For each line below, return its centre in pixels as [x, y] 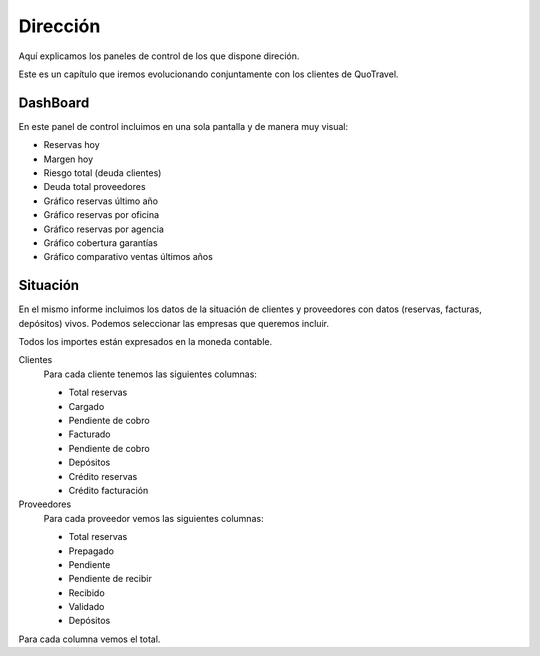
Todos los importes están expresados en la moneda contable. [145, 342]
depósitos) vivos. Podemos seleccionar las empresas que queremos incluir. [174, 323]
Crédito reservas [103, 476]
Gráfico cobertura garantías [101, 242]
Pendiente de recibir [110, 579]
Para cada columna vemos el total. [89, 639]
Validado [86, 607]
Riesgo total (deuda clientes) [102, 173]
